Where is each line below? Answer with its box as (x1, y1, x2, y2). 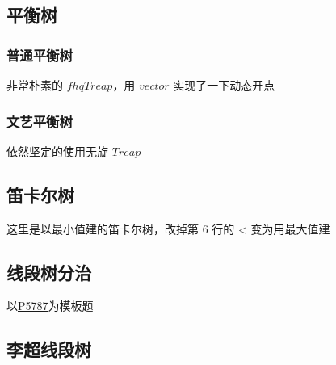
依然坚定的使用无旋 (6, 142, 108, 159)
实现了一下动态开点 (173, 77, 275, 93)
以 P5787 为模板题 (6, 297, 94, 314)
